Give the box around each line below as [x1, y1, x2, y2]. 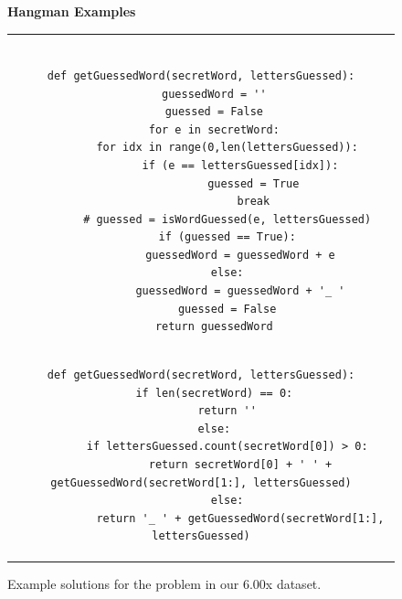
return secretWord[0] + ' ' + [148, 458, 333, 472]
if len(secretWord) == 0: [135, 386, 293, 400]
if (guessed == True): [158, 230, 296, 244]
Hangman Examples [7, 2, 136, 20]
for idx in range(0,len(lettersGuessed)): [96, 141, 358, 155]
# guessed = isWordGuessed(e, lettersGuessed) [83, 212, 372, 226]
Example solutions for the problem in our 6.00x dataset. [7, 573, 322, 593]
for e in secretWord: [148, 123, 280, 136]
